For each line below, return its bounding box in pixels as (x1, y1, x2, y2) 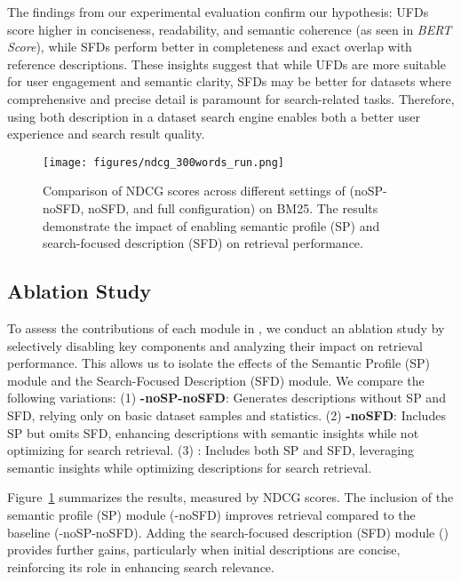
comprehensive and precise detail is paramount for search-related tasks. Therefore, (7, 89, 455, 108)
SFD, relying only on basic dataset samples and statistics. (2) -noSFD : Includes (7, 405, 446, 424)
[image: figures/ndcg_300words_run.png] (43, 155, 285, 169)
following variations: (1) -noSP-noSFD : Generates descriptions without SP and (7, 388, 446, 407)
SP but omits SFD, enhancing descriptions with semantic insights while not (7, 423, 419, 442)
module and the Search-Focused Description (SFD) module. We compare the (7, 371, 425, 389)
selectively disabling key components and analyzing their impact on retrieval (7, 336, 423, 355)
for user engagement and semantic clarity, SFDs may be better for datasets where (7, 72, 451, 91)
